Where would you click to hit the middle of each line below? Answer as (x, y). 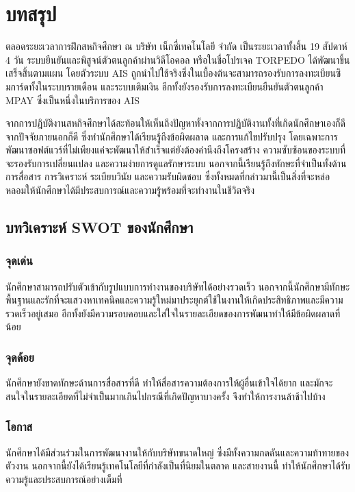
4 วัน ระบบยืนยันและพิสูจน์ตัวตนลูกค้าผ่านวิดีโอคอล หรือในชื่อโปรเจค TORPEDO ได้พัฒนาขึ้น (178, 59)
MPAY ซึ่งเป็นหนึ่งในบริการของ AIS (73, 100)
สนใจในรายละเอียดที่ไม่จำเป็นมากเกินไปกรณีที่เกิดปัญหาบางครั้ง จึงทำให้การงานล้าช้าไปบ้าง (166, 396)
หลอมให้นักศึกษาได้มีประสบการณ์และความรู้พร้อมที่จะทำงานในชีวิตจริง (130, 190)
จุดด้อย (20, 357)
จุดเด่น (19, 261)
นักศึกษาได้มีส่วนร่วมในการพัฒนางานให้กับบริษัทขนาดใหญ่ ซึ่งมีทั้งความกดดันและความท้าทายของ (177, 452)
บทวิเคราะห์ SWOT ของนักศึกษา (100, 227)
